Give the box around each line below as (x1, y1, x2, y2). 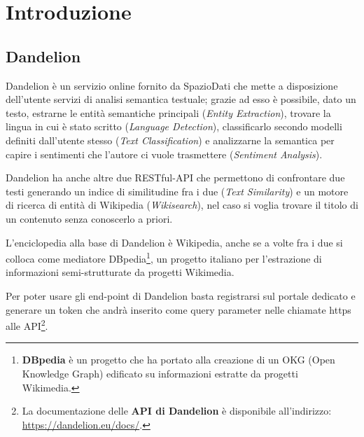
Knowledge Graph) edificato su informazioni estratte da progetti (22, 366, 298, 380)
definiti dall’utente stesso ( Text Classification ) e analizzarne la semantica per (6, 132, 335, 147)
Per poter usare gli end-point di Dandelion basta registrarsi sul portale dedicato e (6, 288, 356, 303)
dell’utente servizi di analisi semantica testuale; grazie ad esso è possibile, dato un (6, 92, 356, 106)
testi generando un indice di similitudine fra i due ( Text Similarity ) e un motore (6, 183, 349, 198)
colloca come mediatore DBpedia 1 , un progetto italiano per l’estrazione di (6, 249, 322, 265)
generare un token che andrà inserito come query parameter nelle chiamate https (6, 302, 351, 317)
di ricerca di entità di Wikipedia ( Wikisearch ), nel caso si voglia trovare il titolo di (6, 197, 358, 212)
